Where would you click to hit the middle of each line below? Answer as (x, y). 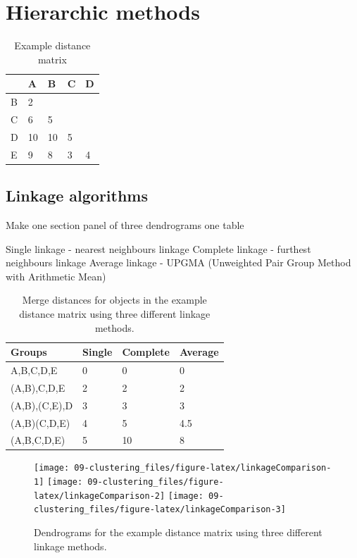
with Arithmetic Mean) (56, 276)
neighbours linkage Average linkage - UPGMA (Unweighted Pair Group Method (178, 262)
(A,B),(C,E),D (42, 405)
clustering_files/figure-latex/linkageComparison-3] (160, 510)
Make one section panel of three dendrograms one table (125, 224)
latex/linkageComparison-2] (100, 496)
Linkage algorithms (77, 196)
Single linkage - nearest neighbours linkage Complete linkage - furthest (158, 248)
